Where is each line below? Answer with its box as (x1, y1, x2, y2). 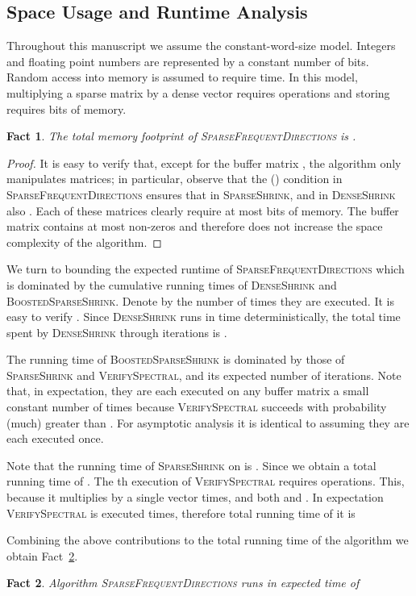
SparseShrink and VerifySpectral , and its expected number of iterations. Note (6, 366, 401, 383)
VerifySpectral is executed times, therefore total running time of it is (6, 504, 356, 521)
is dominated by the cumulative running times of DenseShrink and (6, 276, 337, 293)
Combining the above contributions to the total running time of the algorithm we (6, 531, 409, 548)
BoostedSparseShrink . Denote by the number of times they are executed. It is (6, 292, 394, 309)
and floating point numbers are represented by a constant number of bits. (6, 52, 369, 69)
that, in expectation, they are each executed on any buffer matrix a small (6, 382, 369, 399)
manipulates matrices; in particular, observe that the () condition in (6, 170, 343, 187)
